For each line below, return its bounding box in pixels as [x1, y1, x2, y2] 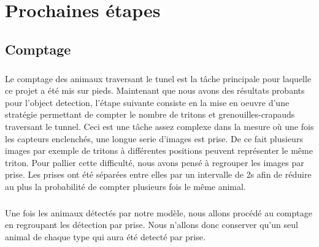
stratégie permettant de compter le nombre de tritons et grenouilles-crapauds [5, 108, 295, 121]
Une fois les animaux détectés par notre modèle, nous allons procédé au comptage [5, 206, 312, 219]
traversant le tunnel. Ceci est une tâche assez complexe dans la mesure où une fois [5, 120, 314, 132]
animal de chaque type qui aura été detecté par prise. [5, 230, 206, 243]
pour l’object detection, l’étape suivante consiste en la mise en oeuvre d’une [5, 96, 290, 108]
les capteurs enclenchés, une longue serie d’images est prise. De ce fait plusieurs [5, 132, 303, 145]
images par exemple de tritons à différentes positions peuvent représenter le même [5, 144, 313, 157]
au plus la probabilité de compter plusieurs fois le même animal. [5, 180, 246, 192]
